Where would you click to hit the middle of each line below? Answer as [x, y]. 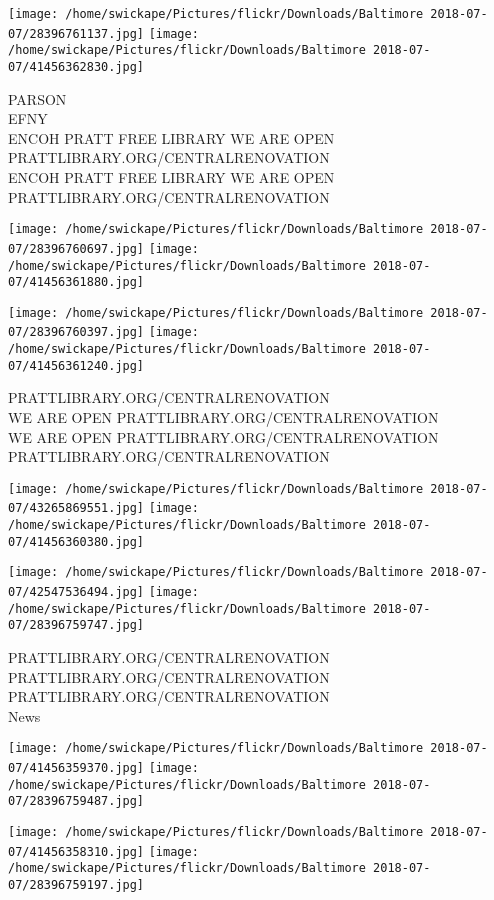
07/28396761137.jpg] [76, 33]
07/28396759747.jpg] [76, 625]
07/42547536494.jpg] [76, 592]
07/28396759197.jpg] [76, 885]
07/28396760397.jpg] [76, 332]
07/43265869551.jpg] [76, 508]
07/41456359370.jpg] [76, 768]
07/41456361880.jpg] [76, 282]
